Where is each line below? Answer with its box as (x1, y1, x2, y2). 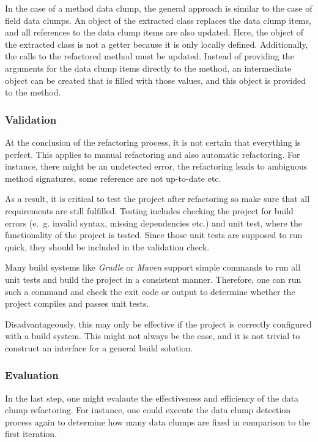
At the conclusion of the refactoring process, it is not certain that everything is (5, 135, 301, 148)
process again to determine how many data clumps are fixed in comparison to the (5, 415, 311, 428)
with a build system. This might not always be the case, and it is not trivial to (5, 329, 300, 342)
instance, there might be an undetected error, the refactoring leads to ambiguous (5, 160, 308, 173)
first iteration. (5, 427, 57, 440)
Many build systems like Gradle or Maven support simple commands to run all (5, 261, 301, 274)
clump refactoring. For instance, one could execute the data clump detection (5, 403, 291, 416)
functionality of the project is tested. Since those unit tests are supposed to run (5, 228, 303, 241)
